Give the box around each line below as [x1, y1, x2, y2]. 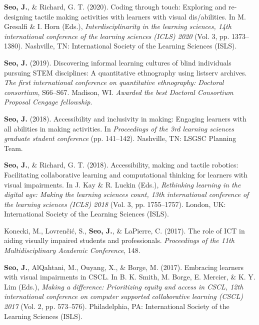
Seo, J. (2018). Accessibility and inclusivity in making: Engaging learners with [4, 113, 246, 123]
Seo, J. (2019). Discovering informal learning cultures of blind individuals [4, 57, 231, 67]
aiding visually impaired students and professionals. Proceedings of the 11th [4, 235, 234, 245]
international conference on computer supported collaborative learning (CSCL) [4, 291, 243, 301]
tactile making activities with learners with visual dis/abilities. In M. [34, 11, 246, 21]
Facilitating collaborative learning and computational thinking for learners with [4, 169, 248, 179]
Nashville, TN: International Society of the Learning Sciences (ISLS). [24, 40, 237, 51]
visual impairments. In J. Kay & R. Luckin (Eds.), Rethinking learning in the [4, 179, 241, 189]
